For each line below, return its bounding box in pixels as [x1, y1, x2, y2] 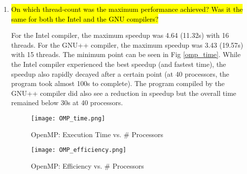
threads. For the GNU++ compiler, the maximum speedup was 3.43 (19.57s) [11, 39, 244, 50]
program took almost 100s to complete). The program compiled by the [11, 78, 225, 88]
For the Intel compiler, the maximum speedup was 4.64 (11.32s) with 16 [11, 30, 229, 40]
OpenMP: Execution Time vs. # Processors [31, 129, 163, 139]
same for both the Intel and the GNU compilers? [11, 13, 159, 24]
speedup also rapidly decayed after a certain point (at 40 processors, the [11, 68, 229, 79]
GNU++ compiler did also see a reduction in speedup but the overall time [11, 87, 237, 98]
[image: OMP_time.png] [31, 115, 106, 122]
